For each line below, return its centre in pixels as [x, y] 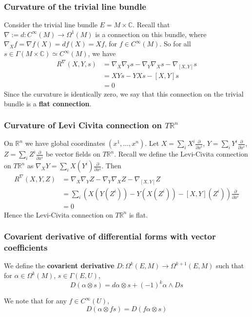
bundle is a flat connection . [48, 103]
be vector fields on [73, 154]
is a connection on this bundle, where [151, 34]
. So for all [175, 44]
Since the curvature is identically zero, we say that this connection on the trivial [124, 94]
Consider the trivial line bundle [51, 25]
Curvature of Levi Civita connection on [83, 125]
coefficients [26, 248]
